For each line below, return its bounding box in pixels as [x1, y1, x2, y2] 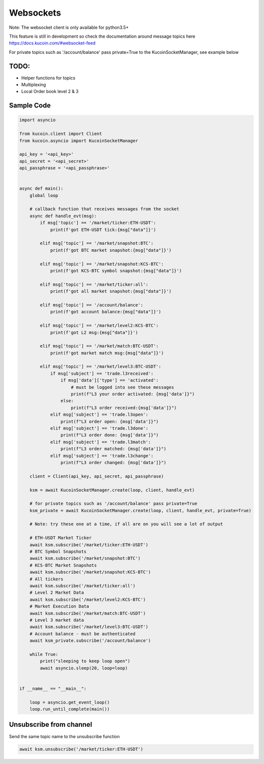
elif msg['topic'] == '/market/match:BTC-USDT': [40, 343, 159, 349]
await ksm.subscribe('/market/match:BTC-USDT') [29, 610, 146, 616]
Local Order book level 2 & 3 [21, 89, 79, 94]
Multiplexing [21, 82, 46, 88]
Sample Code [9, 101, 51, 110]
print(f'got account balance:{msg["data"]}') [50, 309, 161, 315]
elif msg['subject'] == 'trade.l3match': [50, 439, 151, 445]
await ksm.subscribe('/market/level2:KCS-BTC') [29, 597, 146, 602]
